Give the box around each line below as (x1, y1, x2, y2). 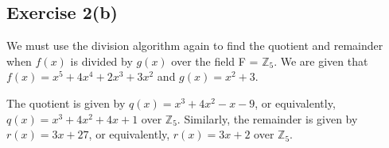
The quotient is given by (6, 94, 126, 111)
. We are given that (274, 52, 368, 69)
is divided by (70, 52, 133, 69)
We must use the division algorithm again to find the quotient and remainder (6, 37, 383, 54)
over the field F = (171, 52, 259, 69)
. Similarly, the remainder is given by (177, 110, 358, 127)
